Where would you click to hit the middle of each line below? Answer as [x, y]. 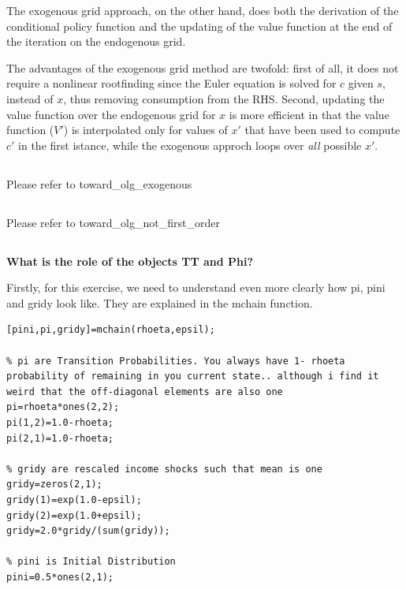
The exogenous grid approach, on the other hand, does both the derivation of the [203, 10]
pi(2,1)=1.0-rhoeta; [60, 438]
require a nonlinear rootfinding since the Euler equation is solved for [171, 83]
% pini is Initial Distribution [91, 562]
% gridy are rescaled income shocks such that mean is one [164, 469]
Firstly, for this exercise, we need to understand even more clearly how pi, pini [196, 287]
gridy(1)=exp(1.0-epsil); [74, 500]
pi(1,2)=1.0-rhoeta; [60, 423]
